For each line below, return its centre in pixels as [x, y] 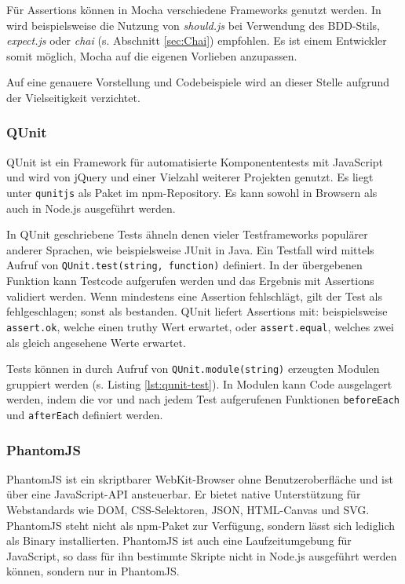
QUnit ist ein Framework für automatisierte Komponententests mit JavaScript [195, 161]
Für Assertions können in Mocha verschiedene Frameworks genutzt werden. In [194, 9]
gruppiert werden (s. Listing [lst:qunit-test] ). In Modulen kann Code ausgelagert [199, 383]
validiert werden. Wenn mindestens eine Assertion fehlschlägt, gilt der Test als [195, 296]
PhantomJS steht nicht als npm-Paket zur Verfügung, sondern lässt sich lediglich [201, 525]
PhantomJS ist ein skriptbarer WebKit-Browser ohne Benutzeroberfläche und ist [200, 478]
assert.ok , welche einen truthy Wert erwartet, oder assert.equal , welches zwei [200, 326]
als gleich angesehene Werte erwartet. [96, 342]
